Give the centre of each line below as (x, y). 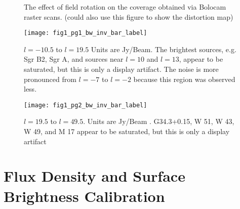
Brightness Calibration (84, 196)
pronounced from (50, 79)
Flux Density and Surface (94, 176)
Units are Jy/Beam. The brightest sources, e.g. (164, 49)
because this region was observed (184, 79)
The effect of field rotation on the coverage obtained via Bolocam (125, 7)
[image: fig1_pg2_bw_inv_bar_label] (86, 105)
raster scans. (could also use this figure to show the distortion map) (129, 16)
